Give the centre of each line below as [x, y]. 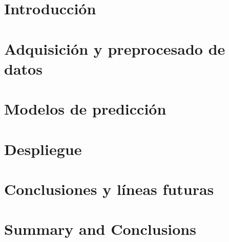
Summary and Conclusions [100, 229]
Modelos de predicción [85, 109]
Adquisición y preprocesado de [115, 48]
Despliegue [43, 149]
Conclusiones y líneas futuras [109, 189]
